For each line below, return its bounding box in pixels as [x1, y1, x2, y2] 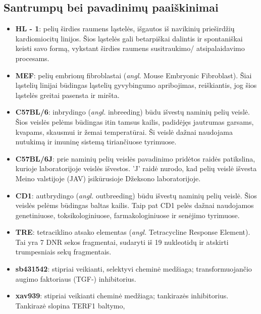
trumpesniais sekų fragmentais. [15, 246, 112, 257]
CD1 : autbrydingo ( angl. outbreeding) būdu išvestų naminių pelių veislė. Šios [15, 190, 257, 200]
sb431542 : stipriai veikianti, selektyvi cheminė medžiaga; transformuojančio [15, 264, 252, 274]
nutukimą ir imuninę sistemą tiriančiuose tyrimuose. [15, 136, 177, 147]
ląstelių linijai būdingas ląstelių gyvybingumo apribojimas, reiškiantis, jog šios [15, 80, 257, 90]
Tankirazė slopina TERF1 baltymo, [15, 300, 125, 310]
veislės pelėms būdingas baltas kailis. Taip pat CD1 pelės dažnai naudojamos [15, 200, 254, 211]
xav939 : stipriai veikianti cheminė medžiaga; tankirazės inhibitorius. [15, 290, 229, 301]
